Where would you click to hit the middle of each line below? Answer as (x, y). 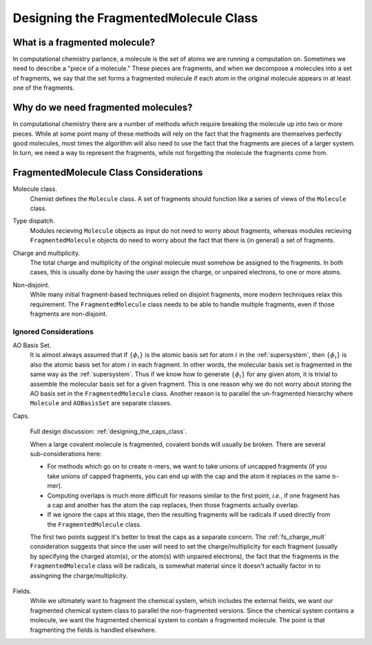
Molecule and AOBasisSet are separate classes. (101, 403)
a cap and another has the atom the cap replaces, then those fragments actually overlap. (173, 505)
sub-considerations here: (66, 453)
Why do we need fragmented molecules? (103, 108)
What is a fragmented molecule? (84, 42)
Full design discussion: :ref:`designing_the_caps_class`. (108, 431)
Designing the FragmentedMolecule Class (135, 18)
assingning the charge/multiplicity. (79, 575)
